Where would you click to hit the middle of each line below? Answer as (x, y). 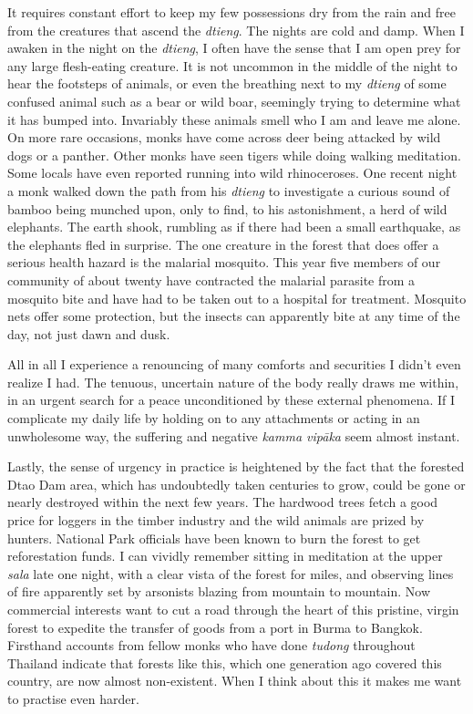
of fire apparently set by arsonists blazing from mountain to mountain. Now (219, 591)
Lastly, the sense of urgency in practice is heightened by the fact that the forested (236, 466)
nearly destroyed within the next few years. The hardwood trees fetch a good (223, 502)
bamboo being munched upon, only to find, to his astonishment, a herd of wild (227, 208)
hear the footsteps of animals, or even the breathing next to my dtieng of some (227, 83)
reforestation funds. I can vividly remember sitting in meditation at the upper (225, 556)
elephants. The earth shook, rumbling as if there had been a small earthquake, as (234, 227)
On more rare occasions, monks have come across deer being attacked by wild (224, 137)
